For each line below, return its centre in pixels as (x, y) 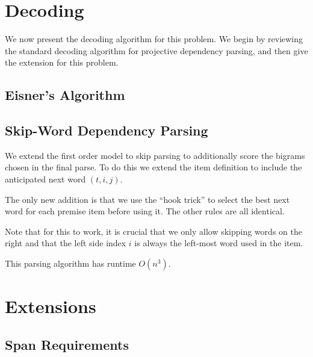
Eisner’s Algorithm (65, 95)
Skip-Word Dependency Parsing (107, 130)
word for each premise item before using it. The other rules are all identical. (145, 211)
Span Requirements (67, 344)
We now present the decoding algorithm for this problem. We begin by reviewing (154, 39)
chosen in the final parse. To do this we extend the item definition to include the (153, 167)
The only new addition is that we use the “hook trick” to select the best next (147, 199)
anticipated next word (45, 179)
